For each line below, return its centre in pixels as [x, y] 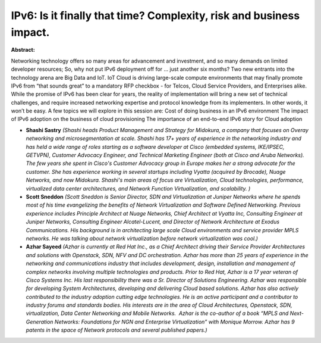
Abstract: [23, 50]
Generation [40, 322]
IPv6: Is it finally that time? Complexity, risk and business [155, 15]
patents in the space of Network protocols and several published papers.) [117, 330]
